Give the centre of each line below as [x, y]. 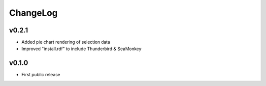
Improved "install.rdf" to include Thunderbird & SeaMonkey [82, 49]
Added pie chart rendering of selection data [66, 42]
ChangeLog [33, 13]
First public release [41, 75]
